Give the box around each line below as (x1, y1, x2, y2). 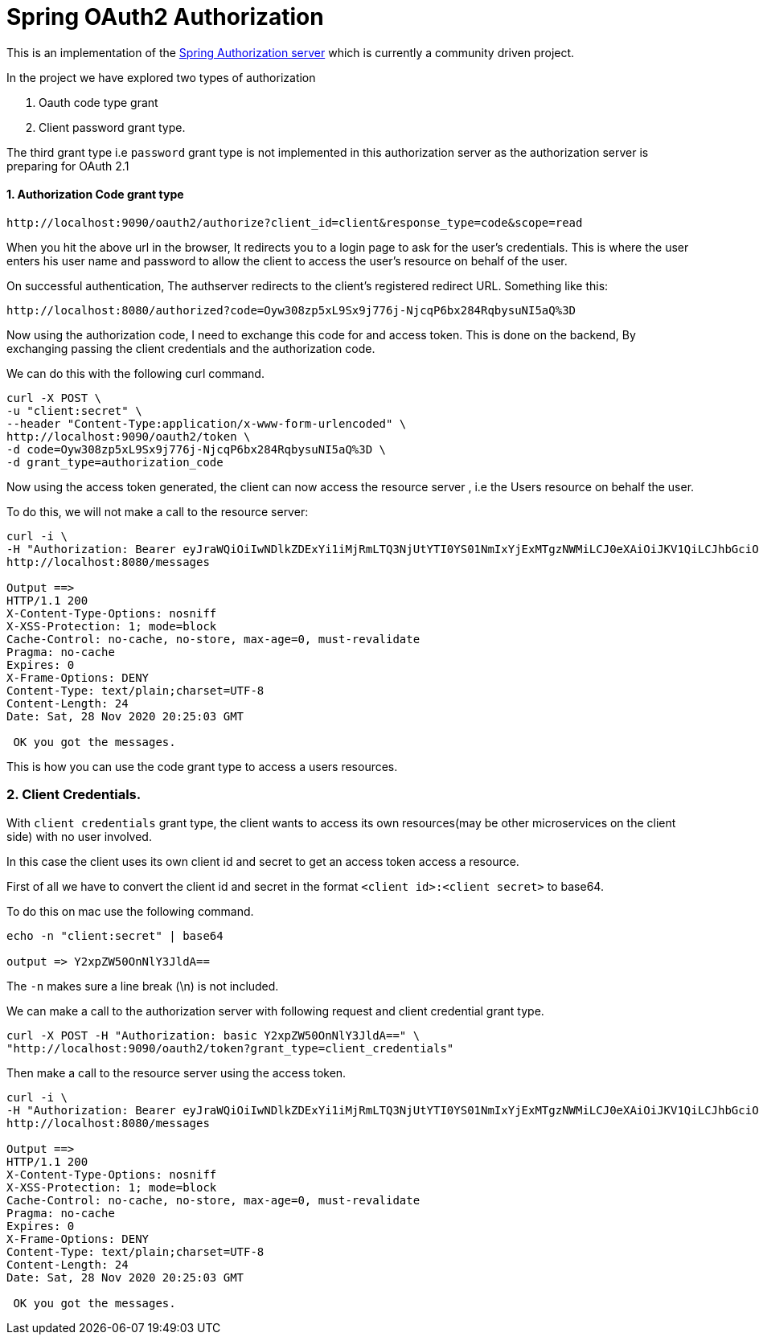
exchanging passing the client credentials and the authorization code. (6, 341, 375, 355)
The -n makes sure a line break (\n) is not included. (6, 978, 279, 993)
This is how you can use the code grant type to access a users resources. (6, 759, 398, 773)
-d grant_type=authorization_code (6, 455, 224, 469)
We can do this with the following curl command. (6, 366, 265, 380)
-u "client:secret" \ (6, 404, 142, 417)
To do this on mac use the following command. (6, 904, 254, 918)
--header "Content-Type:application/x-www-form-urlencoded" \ (6, 416, 407, 430)
